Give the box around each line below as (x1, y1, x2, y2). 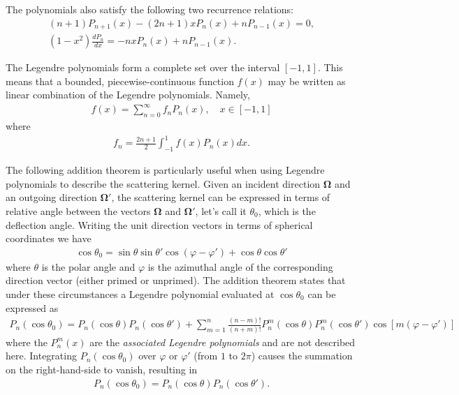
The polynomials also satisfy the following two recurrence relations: (6, 2, 293, 16)
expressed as (6, 300, 59, 315)
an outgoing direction (6, 190, 97, 204)
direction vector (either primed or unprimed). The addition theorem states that (6, 273, 346, 288)
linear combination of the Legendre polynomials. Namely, (6, 87, 250, 102)
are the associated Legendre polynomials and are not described (89, 334, 356, 349)
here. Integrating (6, 348, 77, 363)
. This (317, 60, 343, 75)
